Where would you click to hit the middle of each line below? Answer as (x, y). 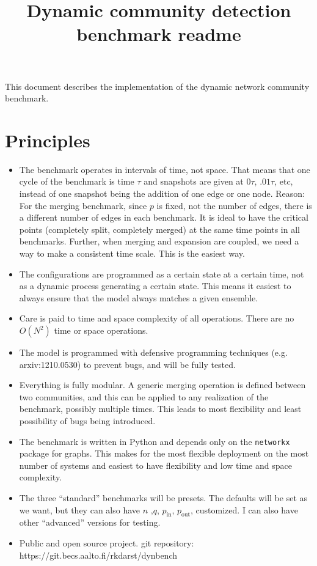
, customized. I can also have (244, 509)
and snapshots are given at (194, 181)
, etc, (284, 181)
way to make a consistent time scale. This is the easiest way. (132, 253)
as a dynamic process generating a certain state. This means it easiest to (155, 286)
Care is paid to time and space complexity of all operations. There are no (157, 318)
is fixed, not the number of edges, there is (234, 205)
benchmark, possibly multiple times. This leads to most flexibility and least (160, 409)
